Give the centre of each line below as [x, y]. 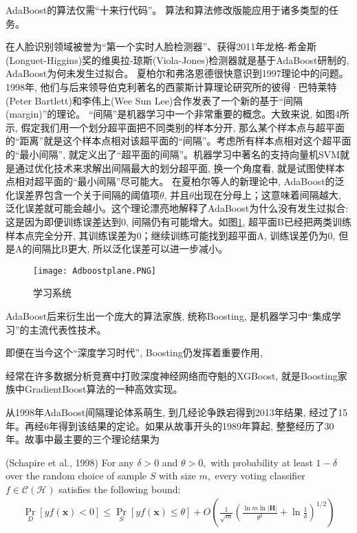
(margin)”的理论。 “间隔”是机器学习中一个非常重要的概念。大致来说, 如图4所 [177, 114]
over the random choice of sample [76, 476]
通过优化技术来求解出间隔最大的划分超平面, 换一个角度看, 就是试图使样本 [180, 167]
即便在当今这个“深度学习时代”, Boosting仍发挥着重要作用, [134, 352]
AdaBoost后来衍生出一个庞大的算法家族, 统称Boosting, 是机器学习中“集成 [169, 315]
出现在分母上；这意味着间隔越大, [267, 194]
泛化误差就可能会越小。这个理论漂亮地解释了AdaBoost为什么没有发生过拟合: [177, 208]
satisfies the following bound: [120, 489]
